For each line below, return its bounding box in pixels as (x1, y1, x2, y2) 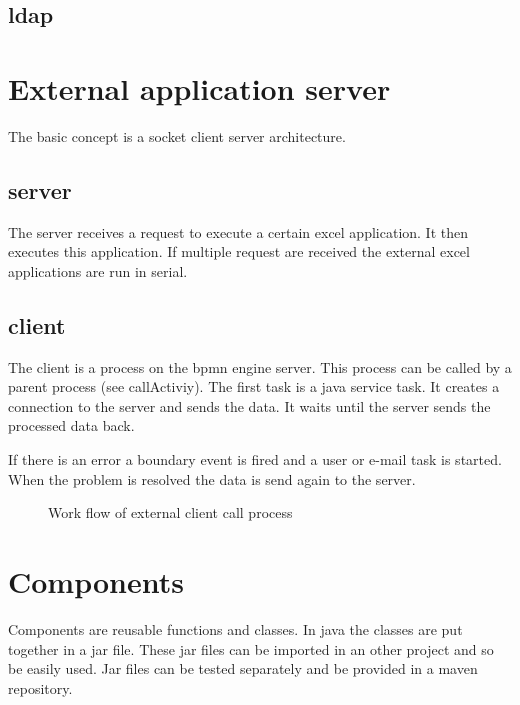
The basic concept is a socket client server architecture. (8, 125, 346, 146)
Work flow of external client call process (48, 502, 293, 523)
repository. (8, 677, 73, 698)
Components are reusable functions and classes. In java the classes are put (8, 618, 463, 639)
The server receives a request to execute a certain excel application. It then (8, 221, 469, 242)
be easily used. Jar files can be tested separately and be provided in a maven (8, 658, 478, 679)
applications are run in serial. (8, 260, 188, 281)
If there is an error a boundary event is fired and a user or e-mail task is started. (8, 449, 502, 470)
